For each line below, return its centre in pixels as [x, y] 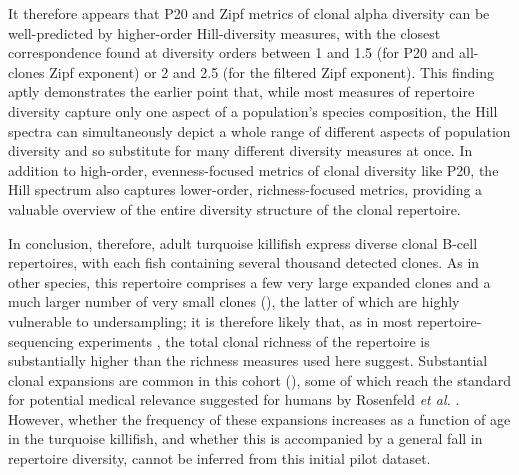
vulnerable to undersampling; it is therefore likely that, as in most [210, 320]
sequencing [41, 340]
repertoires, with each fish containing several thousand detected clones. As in [244, 262]
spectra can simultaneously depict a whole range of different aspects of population [259, 130]
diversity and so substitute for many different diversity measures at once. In [240, 150]
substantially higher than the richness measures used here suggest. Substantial [248, 360]
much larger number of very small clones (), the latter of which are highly [234, 301]
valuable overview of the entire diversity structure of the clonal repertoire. [234, 208]
